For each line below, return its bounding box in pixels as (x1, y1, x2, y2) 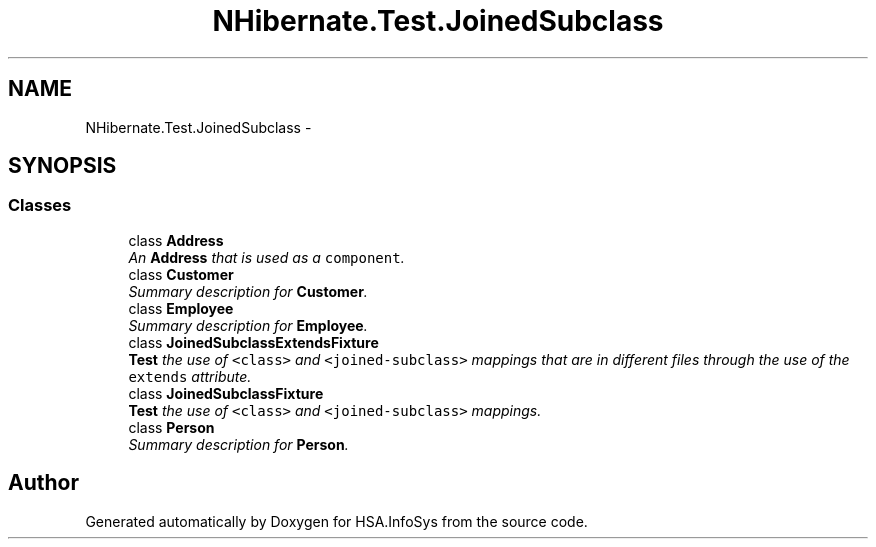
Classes (8, 195, 72, 216)
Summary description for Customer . (128, 282, 368, 300)
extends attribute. (128, 367, 252, 385)
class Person (128, 418, 215, 436)
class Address (128, 231, 224, 249)
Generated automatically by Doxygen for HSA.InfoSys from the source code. (85, 512, 588, 530)
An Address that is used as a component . (128, 248, 405, 266)
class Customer (128, 265, 234, 283)
